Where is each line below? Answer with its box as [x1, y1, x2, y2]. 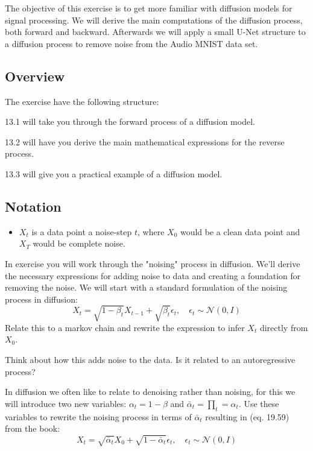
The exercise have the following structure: [5, 95, 159, 107]
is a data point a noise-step [31, 225, 132, 238]
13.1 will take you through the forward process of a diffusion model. [5, 115, 255, 128]
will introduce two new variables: [5, 397, 127, 409]
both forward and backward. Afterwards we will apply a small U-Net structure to [5, 25, 306, 38]
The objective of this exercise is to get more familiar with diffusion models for [5, 2, 292, 14]
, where [138, 225, 165, 238]
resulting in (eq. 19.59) [205, 410, 289, 423]
